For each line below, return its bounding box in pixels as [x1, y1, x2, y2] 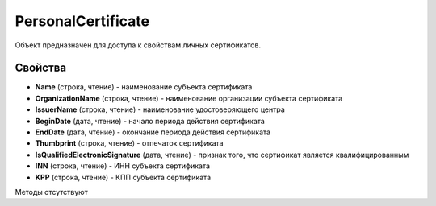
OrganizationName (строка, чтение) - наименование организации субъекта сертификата [35, 93, 343, 103]
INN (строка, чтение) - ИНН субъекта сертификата [35, 161, 210, 171]
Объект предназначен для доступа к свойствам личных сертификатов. [15, 40, 262, 50]
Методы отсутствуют [15, 187, 88, 196]
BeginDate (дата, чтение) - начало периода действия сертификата [35, 116, 266, 126]
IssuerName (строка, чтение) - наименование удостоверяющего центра [35, 105, 286, 114]
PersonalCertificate [15, 12, 149, 30]
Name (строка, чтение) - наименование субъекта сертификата [35, 82, 253, 92]
